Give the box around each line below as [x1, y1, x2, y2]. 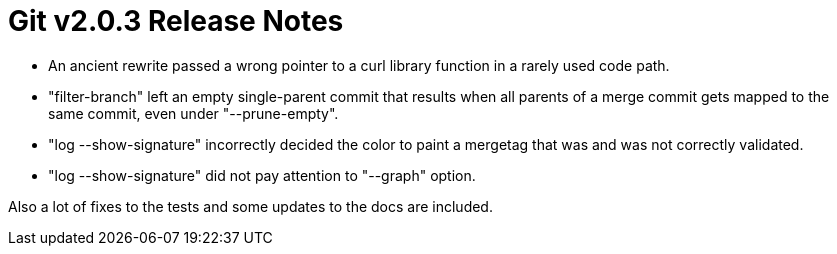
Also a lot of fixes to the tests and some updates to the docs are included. [8, 197, 493, 215]
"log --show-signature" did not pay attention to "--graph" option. [48, 166, 476, 184]
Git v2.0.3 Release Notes [8, 4, 344, 38]
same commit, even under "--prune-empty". [48, 104, 339, 122]
